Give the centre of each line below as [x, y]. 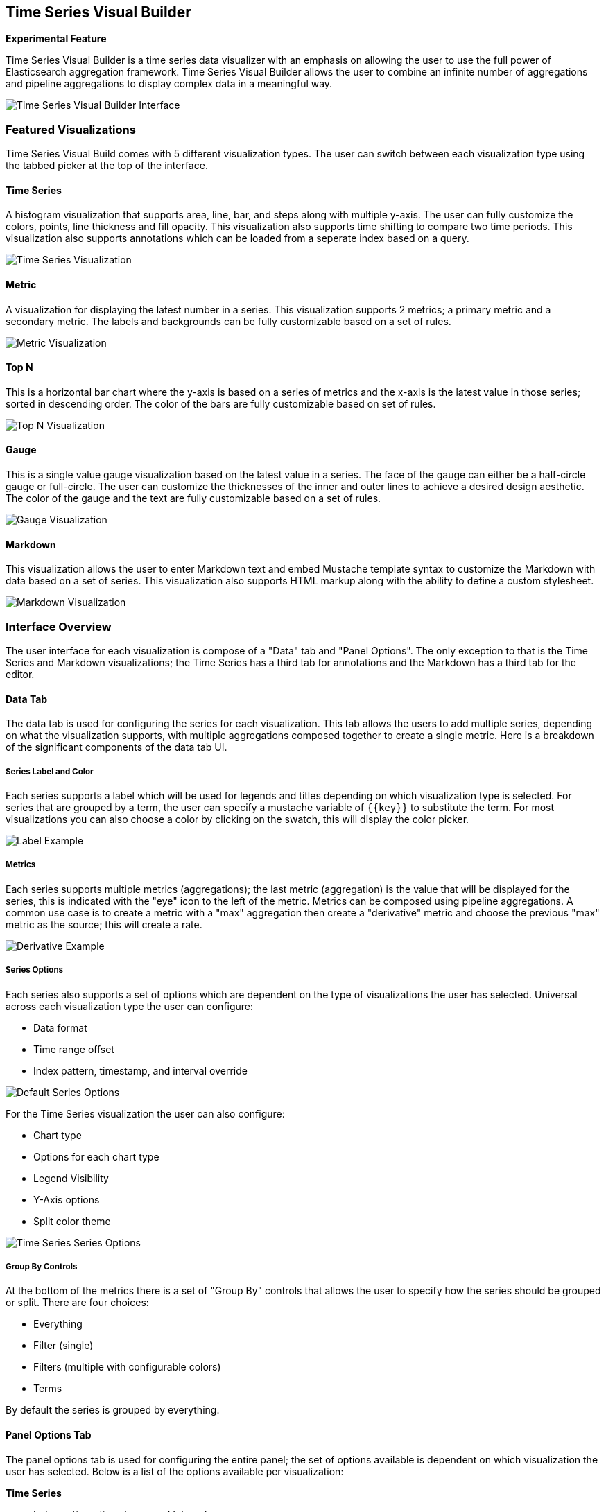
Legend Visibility [71, 1178]
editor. [20, 675]
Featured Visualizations [71, 129]
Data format [60, 1027]
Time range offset [74, 1049]
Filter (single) [63, 1346]
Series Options [35, 970]
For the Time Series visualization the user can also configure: [145, 1113]
